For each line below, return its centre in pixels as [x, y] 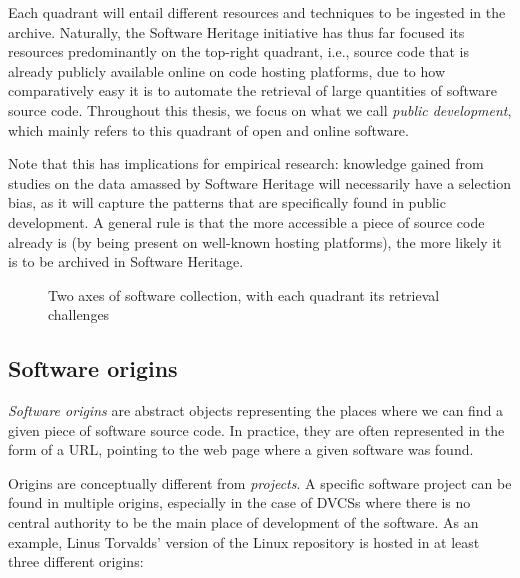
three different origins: [76, 561]
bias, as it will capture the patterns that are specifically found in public [227, 202]
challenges [79, 314]
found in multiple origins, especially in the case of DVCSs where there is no [239, 502]
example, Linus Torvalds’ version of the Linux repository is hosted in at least [244, 541]
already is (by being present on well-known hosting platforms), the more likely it [255, 241]
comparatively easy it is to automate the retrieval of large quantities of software [252, 90]
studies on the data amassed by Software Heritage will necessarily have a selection [260, 182]
